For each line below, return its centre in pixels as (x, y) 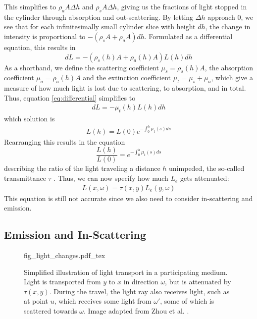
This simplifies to (30, 6)
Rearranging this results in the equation (65, 141)
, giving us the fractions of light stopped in (182, 6)
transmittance (25, 178)
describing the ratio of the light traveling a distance (82, 168)
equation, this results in (40, 47)
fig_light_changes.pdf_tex (65, 255)
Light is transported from (62, 282)
